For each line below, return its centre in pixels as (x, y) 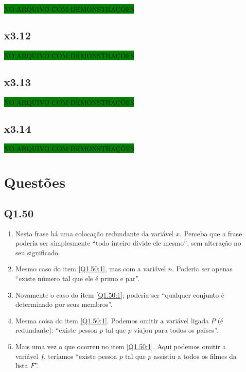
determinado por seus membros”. (64, 304)
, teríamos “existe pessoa (80, 356)
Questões (35, 182)
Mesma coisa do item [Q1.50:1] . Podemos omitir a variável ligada (112, 320)
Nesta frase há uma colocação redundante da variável (95, 233)
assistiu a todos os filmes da (195, 356)
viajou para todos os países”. (176, 330)
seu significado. (38, 252)
